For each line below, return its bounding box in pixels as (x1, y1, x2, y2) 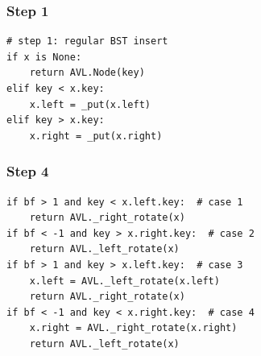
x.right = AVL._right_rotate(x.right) (29, 322, 238, 334)
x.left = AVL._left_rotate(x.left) (29, 275, 220, 287)
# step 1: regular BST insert (6, 35, 168, 48)
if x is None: (6, 51, 82, 63)
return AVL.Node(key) (29, 67, 145, 79)
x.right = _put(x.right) (29, 130, 163, 142)
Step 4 (6, 161, 49, 181)
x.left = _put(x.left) (29, 98, 151, 110)
